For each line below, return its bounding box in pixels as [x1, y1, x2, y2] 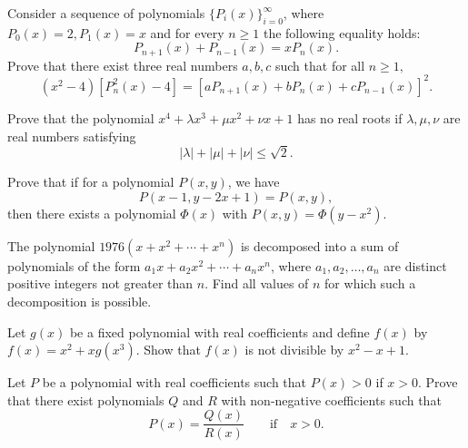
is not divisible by [244, 340, 344, 359]
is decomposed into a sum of [240, 236, 399, 255]
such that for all [274, 55, 365, 74]
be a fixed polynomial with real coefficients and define [69, 322, 370, 341]
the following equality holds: [263, 23, 421, 42]
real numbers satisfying [7, 126, 136, 145]
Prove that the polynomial [7, 108, 154, 127]
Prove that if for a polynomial [7, 172, 174, 191]
